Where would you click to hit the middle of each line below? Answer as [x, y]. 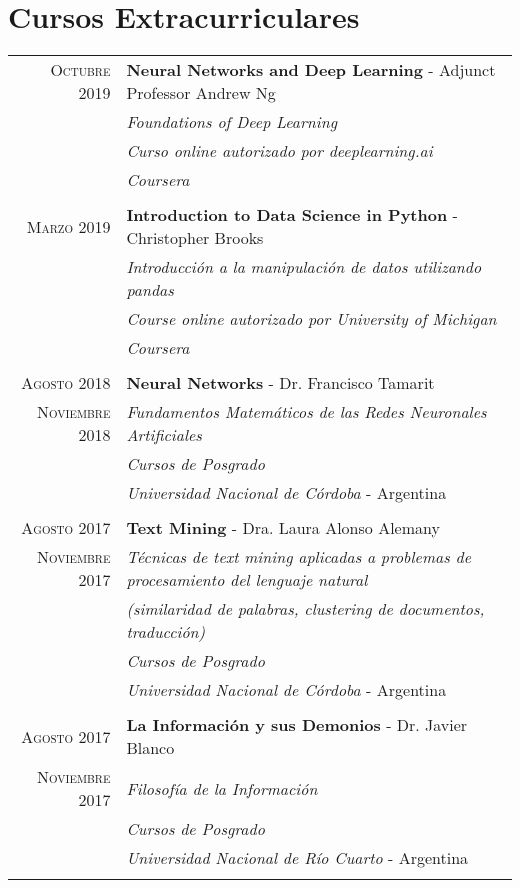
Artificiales [164, 435]
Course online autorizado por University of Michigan [311, 319]
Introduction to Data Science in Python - [292, 215]
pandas [150, 290]
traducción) [166, 632]
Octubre [80, 70]
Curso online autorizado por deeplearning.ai [279, 151]
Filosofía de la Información [222, 788]
